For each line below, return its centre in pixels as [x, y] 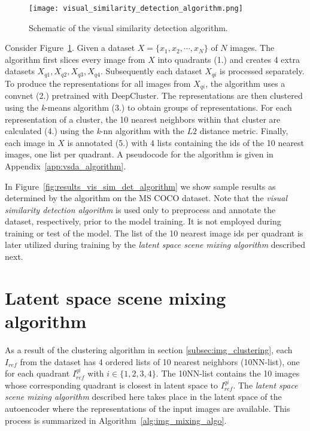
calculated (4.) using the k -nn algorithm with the [95, 131]
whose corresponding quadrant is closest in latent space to [112, 385]
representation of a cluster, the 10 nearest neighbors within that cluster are [143, 119]
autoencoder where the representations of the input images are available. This [148, 408]
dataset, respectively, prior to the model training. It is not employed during [143, 221]
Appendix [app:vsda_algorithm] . [66, 166]
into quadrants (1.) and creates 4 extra [229, 59]
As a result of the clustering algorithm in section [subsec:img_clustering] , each [149, 349]
